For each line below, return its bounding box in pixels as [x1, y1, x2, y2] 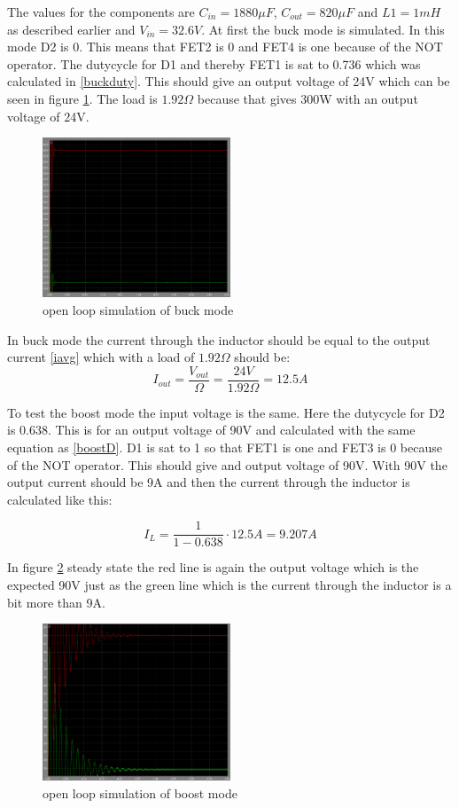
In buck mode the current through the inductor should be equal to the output [7, 330, 431, 349]
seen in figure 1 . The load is [7, 89, 158, 107]
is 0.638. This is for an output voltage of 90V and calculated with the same [7, 420, 416, 439]
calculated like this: [7, 490, 113, 508]
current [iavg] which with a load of [7, 348, 195, 366]
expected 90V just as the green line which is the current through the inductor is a [7, 576, 452, 594]
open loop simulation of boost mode [43, 783, 237, 802]
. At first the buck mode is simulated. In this [201, 20, 445, 38]
